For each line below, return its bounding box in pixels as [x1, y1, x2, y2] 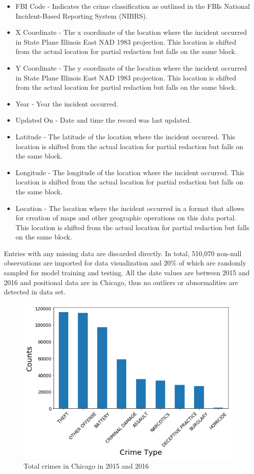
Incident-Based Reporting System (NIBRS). [15, 10, 148, 21]
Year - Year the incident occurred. [15, 98, 118, 108]
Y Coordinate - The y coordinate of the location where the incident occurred [15, 62, 247, 73]
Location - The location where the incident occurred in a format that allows [15, 203, 245, 213]
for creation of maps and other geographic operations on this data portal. [15, 212, 237, 223]
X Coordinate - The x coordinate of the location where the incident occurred [15, 27, 247, 37]
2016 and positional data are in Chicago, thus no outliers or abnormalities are [4, 277, 238, 287]
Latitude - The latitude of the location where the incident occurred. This [15, 131, 235, 141]
